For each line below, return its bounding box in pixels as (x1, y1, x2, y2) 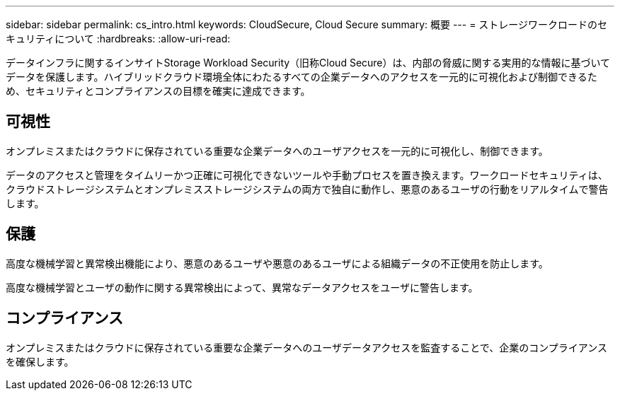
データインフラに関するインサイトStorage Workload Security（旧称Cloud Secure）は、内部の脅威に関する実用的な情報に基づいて (6, 57, 611, 69)
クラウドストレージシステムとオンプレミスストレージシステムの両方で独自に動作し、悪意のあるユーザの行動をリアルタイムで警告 (6, 182, 609, 195)
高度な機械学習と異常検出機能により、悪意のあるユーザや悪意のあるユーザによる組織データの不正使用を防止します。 (6, 257, 549, 269)
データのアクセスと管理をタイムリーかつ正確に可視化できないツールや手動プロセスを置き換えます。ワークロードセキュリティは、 (6, 168, 608, 181)
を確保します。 (6, 355, 74, 368)
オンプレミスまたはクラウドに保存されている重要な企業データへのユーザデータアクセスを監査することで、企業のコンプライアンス (6, 341, 607, 354)
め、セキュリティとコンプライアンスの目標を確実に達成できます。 (6, 85, 311, 97)
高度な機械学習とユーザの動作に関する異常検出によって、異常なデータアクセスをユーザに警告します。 (6, 281, 478, 293)
